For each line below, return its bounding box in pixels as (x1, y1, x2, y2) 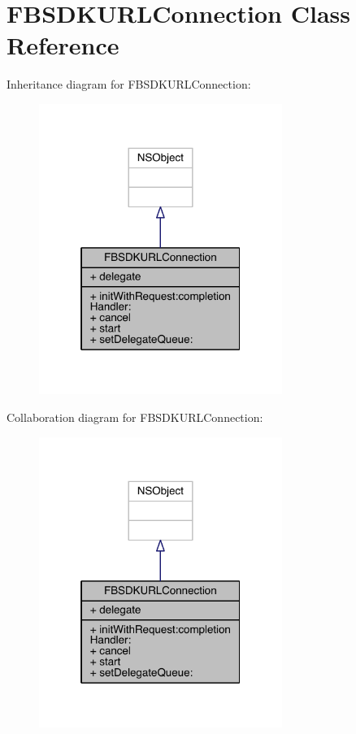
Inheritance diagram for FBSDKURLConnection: (7, 76, 251, 93)
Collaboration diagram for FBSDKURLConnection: (7, 408, 263, 425)
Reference (7, 28, 119, 62)
